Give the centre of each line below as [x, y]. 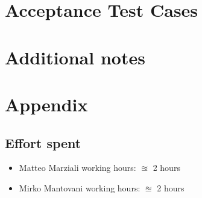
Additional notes [75, 57]
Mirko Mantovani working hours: [80, 187]
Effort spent [43, 142]
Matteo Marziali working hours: [77, 168]
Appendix [46, 104]
